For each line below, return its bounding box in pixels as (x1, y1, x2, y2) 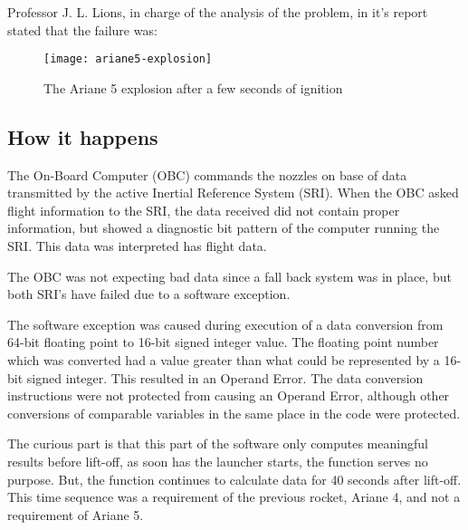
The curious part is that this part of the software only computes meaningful (7, 434, 428, 453)
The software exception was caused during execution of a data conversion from (7, 314, 444, 333)
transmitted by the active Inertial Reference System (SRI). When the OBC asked (7, 183, 459, 202)
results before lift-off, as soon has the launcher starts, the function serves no (7, 451, 428, 470)
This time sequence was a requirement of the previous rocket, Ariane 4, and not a (7, 487, 461, 506)
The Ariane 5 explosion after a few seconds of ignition (43, 78, 343, 97)
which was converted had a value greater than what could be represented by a (7, 350, 440, 369)
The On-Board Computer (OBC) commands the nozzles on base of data (7, 165, 407, 184)
